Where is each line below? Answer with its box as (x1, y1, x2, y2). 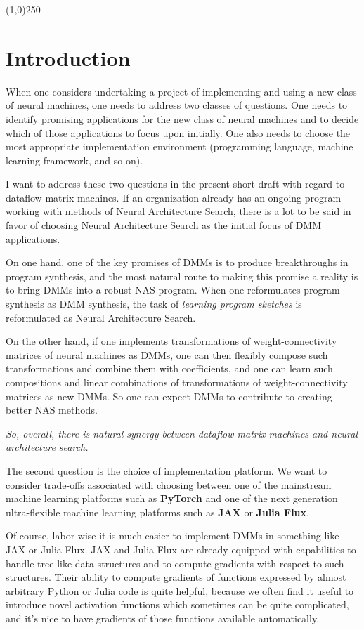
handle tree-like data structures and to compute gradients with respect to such (6, 556, 344, 570)
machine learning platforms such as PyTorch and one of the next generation (6, 491, 338, 506)
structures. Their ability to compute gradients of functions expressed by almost (6, 570, 346, 584)
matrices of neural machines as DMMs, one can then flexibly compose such (6, 347, 328, 362)
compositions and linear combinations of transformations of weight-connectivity (6, 375, 348, 389)
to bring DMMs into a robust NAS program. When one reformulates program (6, 282, 340, 297)
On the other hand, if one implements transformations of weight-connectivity (6, 334, 337, 348)
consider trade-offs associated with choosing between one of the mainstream (6, 477, 332, 492)
